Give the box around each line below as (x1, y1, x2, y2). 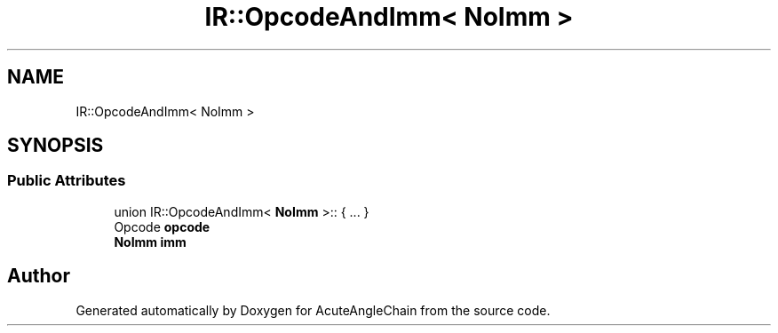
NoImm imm (114, 234, 187, 250)
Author (7, 265, 70, 288)
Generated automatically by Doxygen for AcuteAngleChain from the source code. (75, 302, 551, 318)
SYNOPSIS (7, 134, 104, 157)
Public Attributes (7, 171, 126, 190)
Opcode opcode (114, 218, 210, 234)
